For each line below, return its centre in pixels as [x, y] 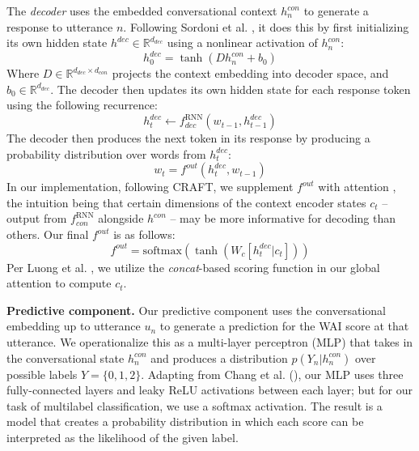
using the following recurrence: [82, 105]
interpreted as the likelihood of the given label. [123, 437]
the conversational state [66, 357]
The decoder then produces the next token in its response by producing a [188, 138]
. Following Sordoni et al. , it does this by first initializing [266, 26]
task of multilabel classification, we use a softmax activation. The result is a [195, 405]
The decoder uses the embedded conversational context [142, 11]
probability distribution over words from [106, 153]
